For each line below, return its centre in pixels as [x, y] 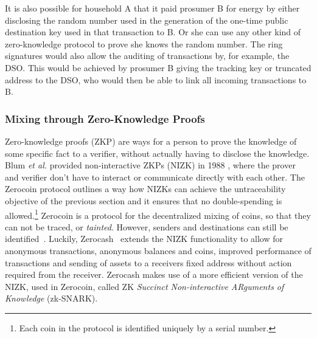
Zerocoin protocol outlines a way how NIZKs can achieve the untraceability [145, 189]
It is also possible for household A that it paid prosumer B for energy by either [152, 8]
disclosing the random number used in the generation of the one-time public [147, 20]
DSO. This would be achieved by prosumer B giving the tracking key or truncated [158, 67]
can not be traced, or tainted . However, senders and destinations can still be [147, 226]
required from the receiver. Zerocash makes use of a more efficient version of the [154, 274]
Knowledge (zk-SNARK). [51, 298]
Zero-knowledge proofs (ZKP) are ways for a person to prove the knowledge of [151, 141]
